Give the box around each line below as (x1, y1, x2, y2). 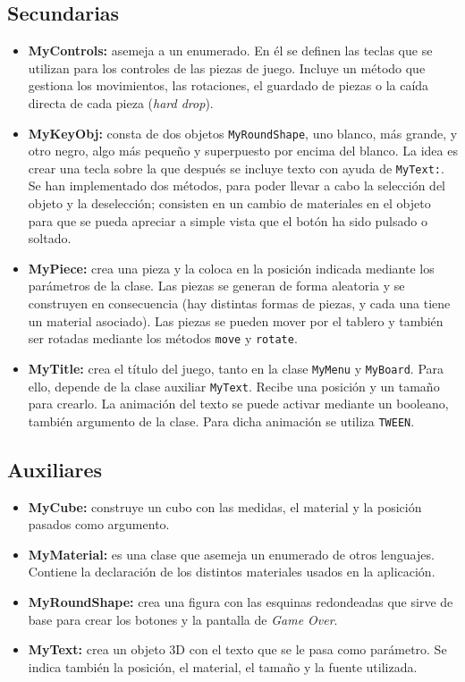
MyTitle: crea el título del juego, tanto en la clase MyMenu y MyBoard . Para (28, 358, 444, 377)
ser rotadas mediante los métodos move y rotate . (28, 329, 298, 348)
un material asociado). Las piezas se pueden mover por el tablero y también (28, 311, 444, 330)
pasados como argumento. (28, 515, 170, 534)
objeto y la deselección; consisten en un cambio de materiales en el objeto (28, 194, 431, 213)
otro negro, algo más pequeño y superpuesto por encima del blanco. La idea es (28, 141, 458, 160)
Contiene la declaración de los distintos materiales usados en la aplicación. (28, 562, 435, 581)
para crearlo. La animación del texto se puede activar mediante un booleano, (28, 394, 449, 413)
